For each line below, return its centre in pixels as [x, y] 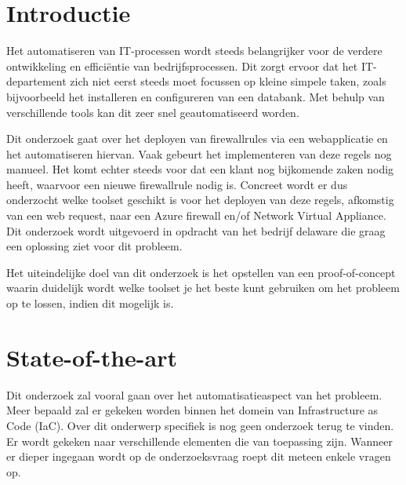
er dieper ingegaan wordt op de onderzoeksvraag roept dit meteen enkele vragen [199, 456]
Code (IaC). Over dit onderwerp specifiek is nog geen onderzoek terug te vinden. [200, 425]
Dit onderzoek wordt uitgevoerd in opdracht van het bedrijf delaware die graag [196, 230]
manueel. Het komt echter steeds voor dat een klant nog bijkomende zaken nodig [200, 169]
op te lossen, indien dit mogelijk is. [90, 303]
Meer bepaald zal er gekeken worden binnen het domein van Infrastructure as [192, 410]
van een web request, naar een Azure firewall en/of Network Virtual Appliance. [196, 215]
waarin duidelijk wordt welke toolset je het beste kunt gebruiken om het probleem [203, 288]
